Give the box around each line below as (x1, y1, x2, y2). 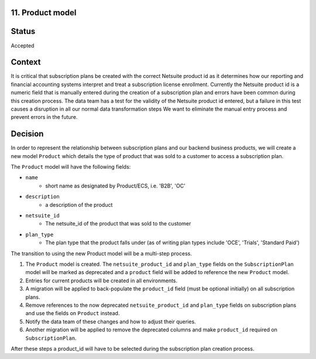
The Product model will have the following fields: (11, 163, 131, 170)
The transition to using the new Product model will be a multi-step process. (11, 249, 193, 257)
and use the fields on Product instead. (25, 310, 120, 317)
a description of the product (45, 201, 113, 208)
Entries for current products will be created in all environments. (25, 277, 178, 284)
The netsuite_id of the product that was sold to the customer (45, 220, 191, 227)
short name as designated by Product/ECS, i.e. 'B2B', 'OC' (45, 182, 186, 189)
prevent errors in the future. (11, 114, 78, 121)
